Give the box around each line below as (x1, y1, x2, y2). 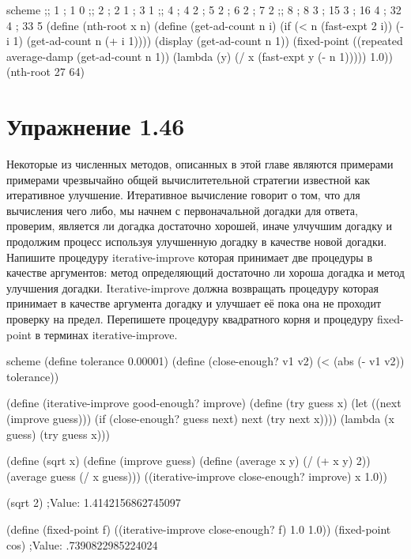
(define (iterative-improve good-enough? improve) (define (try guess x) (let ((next (6, 395, 402, 411)
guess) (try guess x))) (6, 425, 110, 442)
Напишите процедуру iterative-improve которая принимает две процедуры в (6, 248, 373, 265)
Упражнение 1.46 (6, 110, 185, 142)
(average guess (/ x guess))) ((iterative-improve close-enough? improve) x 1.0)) (6, 467, 387, 484)
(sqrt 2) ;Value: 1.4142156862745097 (6, 494, 181, 511)
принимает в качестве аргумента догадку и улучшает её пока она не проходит (6, 295, 382, 312)
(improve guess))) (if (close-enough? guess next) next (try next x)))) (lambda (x (6, 410, 394, 426)
